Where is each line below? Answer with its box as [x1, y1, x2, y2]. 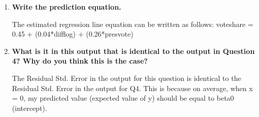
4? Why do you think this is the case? [12, 55, 148, 66]
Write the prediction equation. [12, 2, 121, 12]
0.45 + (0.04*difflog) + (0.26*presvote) [12, 28, 134, 39]
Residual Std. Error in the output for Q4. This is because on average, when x [12, 82, 253, 93]
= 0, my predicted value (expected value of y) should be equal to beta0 [12, 93, 234, 103]
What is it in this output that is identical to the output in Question [12, 45, 255, 56]
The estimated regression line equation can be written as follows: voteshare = [12, 18, 253, 29]
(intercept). [12, 102, 47, 113]
